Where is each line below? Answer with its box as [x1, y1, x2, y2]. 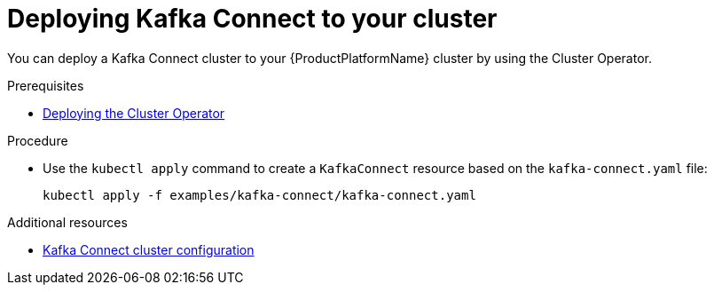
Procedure [7, 132, 68, 148]
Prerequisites [7, 77, 84, 93]
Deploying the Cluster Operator [43, 105, 225, 121]
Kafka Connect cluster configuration [43, 241, 255, 257]
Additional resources [7, 214, 128, 230]
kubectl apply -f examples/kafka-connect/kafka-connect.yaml [43, 187, 476, 202]
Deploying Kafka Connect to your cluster [7, 4, 498, 34]
